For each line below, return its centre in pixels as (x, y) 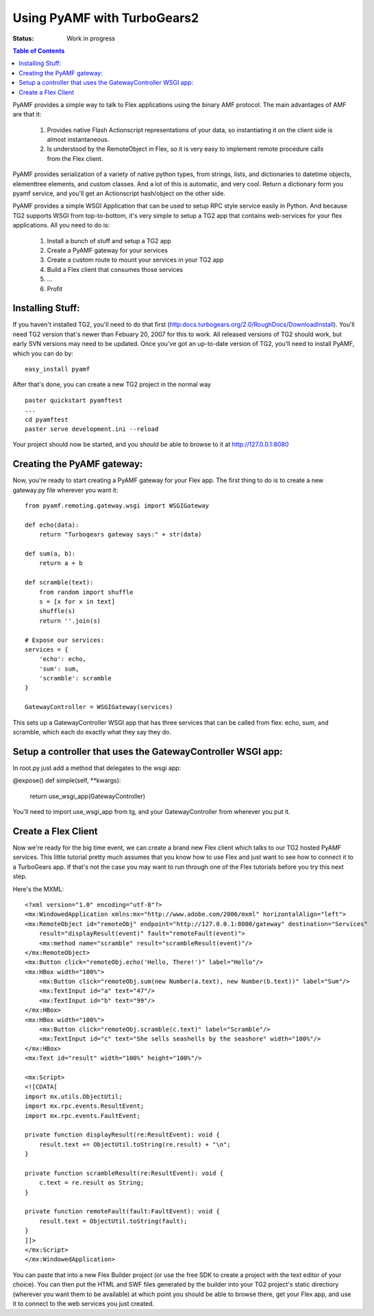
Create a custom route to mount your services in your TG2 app (135, 260)
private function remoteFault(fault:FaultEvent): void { (123, 1212)
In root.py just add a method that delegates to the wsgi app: (97, 768)
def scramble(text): (59, 583)
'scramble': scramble (75, 679)
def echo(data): (52, 525)
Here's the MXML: (38, 889)
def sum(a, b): (50, 554)
